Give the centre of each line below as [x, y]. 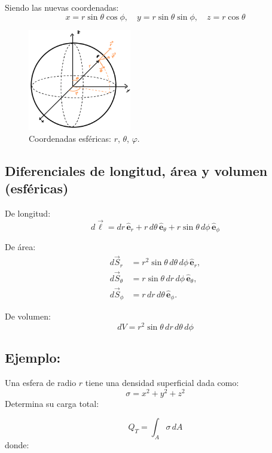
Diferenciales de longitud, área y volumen [136, 170]
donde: [17, 445]
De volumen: [28, 316]
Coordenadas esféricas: [70, 138]
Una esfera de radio [41, 382]
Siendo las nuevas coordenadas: [62, 7]
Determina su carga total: [52, 403]
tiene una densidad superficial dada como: [162, 382]
